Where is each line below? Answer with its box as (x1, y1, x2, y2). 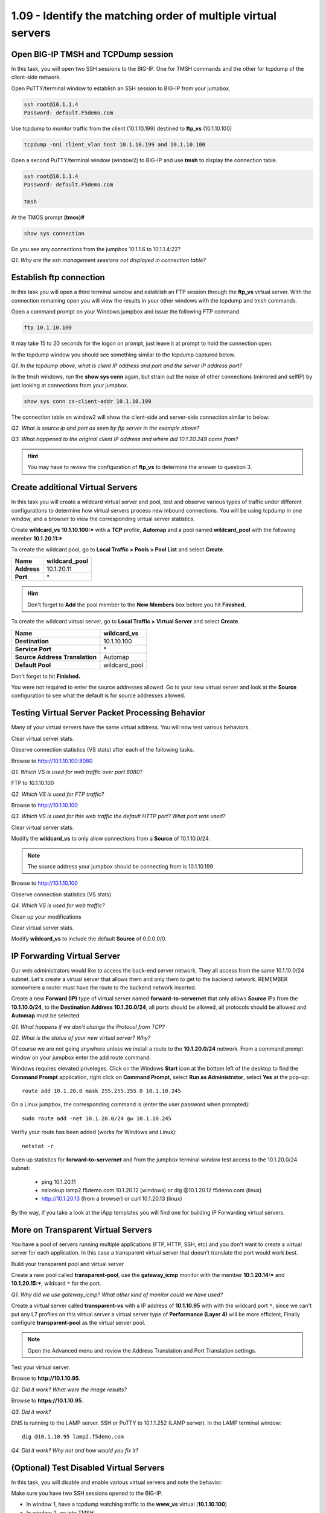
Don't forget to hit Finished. (11, 672, 81, 680)
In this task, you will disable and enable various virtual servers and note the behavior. (11, 1479, 223, 1486)
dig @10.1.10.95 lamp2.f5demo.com (22, 1433, 124, 1440)
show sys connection (24, 230, 85, 237)
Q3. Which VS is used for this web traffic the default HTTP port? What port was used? (11, 813, 226, 820)
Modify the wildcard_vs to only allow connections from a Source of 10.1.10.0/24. (11, 835, 211, 842)
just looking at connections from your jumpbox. (11, 381, 129, 389)
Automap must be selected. (11, 1012, 81, 1019)
